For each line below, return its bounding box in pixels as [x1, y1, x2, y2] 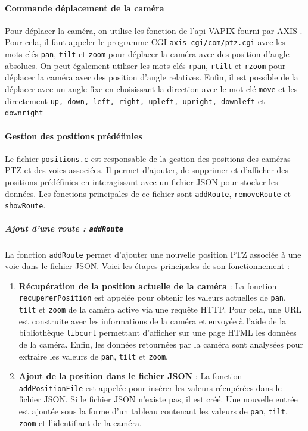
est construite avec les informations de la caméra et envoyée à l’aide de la [18, 314, 287, 327]
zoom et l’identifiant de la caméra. [18, 416, 142, 429]
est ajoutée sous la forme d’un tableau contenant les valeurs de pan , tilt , [18, 405, 288, 417]
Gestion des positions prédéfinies [5, 129, 142, 142]
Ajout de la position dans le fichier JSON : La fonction [18, 370, 242, 382]
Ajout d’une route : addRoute [5, 222, 123, 235]
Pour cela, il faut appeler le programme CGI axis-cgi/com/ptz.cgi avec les [5, 36, 285, 48]
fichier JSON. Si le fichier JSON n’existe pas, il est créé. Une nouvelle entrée [18, 393, 298, 405]
